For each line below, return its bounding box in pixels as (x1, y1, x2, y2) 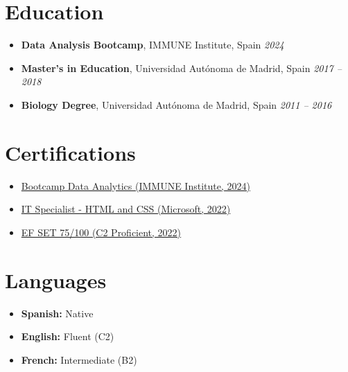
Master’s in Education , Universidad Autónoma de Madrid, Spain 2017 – (21, 60, 342, 75)
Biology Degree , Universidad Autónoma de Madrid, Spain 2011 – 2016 (21, 97, 332, 112)
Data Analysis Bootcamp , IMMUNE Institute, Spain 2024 (21, 37, 284, 52)
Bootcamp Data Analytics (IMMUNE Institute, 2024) (21, 178, 250, 193)
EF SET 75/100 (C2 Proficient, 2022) (21, 224, 182, 239)
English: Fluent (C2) (21, 329, 114, 344)
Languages (5, 265, 107, 294)
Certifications (5, 138, 136, 166)
